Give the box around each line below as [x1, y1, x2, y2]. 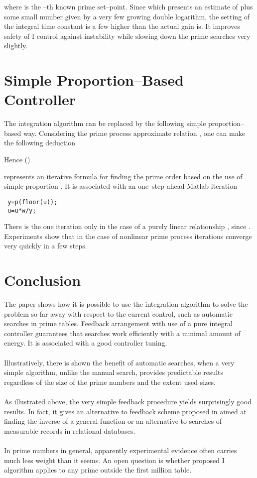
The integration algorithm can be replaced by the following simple [4, 118, 206, 128]
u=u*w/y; [7, 207, 36, 214]
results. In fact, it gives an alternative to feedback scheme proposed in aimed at [4, 406, 247, 416]
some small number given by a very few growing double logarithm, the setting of [4, 11, 250, 21]
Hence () [4, 154, 30, 165]
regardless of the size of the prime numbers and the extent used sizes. [4, 376, 216, 387]
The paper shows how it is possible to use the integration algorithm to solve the [4, 299, 248, 309]
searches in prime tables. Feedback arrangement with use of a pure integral [4, 318, 233, 329]
